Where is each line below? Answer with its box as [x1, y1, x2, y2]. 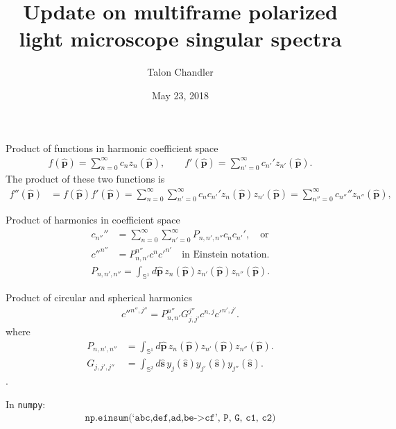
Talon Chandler [147, 65, 214, 79]
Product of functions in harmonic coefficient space [6, 140, 218, 155]
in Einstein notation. [182, 249, 270, 260]
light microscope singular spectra [19, 24, 342, 53]
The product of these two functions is [6, 171, 165, 186]
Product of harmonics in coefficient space [6, 212, 180, 227]
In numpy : [6, 396, 46, 411]
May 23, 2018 [151, 87, 209, 102]
